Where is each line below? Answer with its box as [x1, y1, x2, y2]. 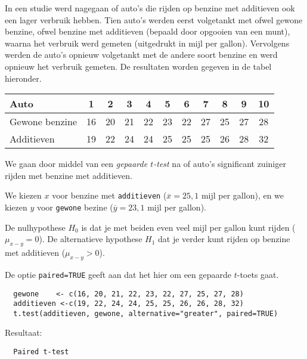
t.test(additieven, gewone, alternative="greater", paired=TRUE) [13, 309, 278, 318]
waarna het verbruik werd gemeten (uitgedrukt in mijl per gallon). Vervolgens [5, 36, 290, 49]
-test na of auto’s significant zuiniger [153, 157, 286, 170]
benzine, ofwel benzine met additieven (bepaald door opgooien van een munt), [5, 25, 290, 38]
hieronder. [5, 72, 42, 84]
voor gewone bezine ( [36, 201, 113, 213]
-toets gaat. [237, 268, 279, 280]
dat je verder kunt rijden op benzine [158, 233, 290, 245]
